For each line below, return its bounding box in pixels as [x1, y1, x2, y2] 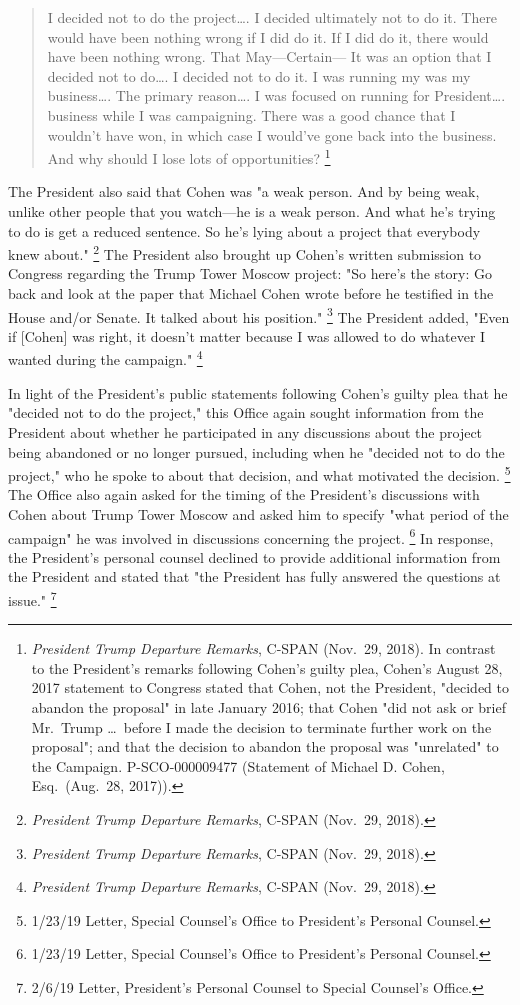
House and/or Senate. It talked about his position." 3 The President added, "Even [8, 303, 510, 327]
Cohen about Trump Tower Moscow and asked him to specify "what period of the [8, 503, 509, 524]
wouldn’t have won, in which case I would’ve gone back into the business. [47, 124, 497, 145]
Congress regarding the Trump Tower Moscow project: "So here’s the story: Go [8, 263, 492, 284]
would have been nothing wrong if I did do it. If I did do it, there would [47, 26, 489, 47]
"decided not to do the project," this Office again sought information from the [8, 402, 484, 423]
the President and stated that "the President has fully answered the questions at [8, 566, 501, 587]
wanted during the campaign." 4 [8, 346, 203, 370]
